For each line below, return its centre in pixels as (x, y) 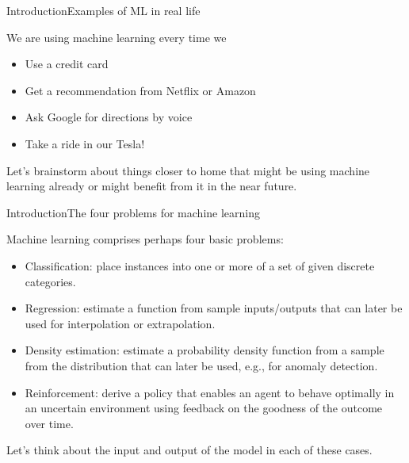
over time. (49, 423)
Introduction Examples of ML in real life (103, 10)
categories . (50, 281)
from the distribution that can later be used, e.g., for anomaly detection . (201, 365)
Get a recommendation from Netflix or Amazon (140, 90)
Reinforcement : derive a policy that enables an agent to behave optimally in (210, 392)
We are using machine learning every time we (117, 37)
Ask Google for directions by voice (109, 117)
